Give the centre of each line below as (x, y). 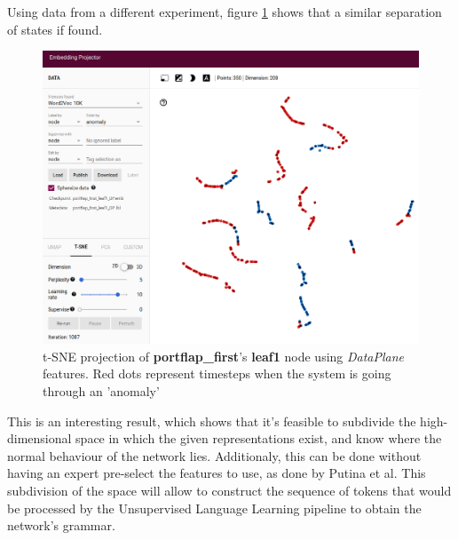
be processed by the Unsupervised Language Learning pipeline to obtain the (214, 508)
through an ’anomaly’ (101, 390)
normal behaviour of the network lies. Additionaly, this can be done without (214, 455)
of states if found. (55, 29)
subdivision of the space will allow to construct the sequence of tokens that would (229, 490)
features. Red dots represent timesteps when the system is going (217, 373)
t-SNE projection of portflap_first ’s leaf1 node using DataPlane (224, 356)
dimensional (39, 438)
